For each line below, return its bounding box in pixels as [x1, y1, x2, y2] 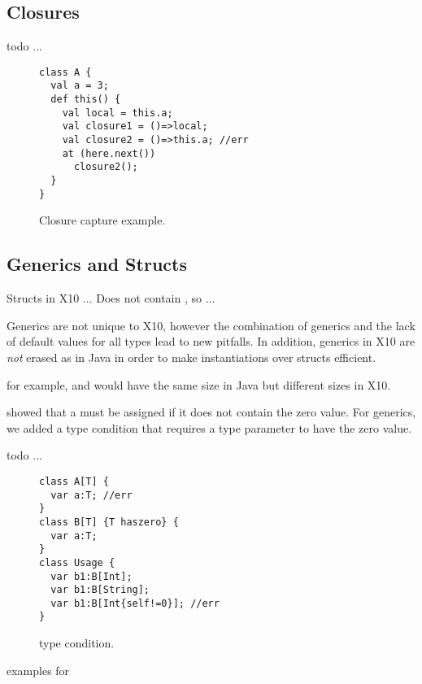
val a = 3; [50, 80, 109, 92]
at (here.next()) [62, 147, 156, 159]
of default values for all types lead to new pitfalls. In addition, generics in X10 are [7, 333, 415, 350]
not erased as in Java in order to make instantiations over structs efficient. [7, 348, 376, 365]
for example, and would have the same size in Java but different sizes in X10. [7, 376, 391, 393]
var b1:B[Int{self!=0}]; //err [50, 597, 220, 609]
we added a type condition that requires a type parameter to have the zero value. [7, 419, 412, 436]
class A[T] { [39, 475, 109, 487]
